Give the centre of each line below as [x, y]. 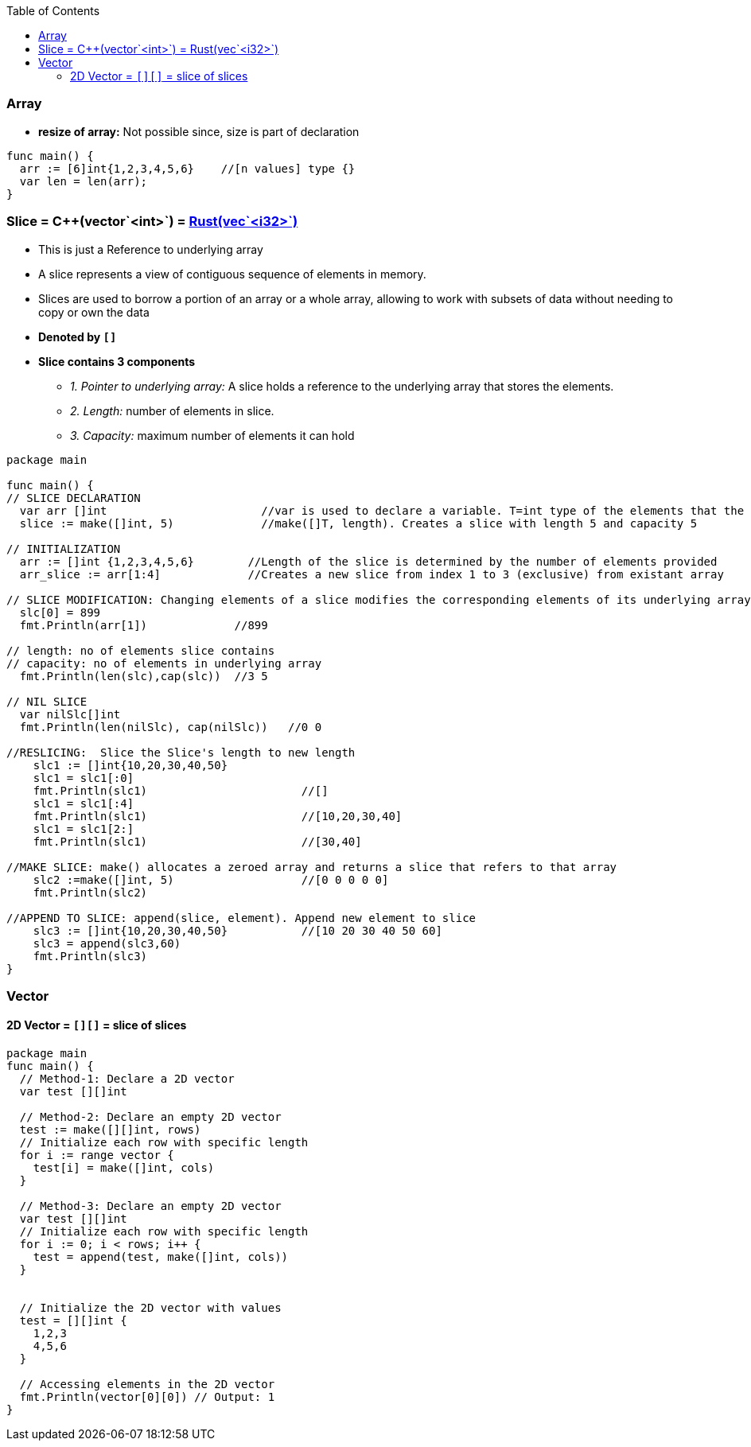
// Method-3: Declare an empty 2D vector [150, 1206]
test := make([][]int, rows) [110, 1130]
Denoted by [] [78, 336]
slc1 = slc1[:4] [84, 803]
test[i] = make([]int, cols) [124, 1168]
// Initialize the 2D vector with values [150, 1308]
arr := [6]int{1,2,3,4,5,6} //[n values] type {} [187, 168]
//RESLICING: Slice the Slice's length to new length [181, 752]
